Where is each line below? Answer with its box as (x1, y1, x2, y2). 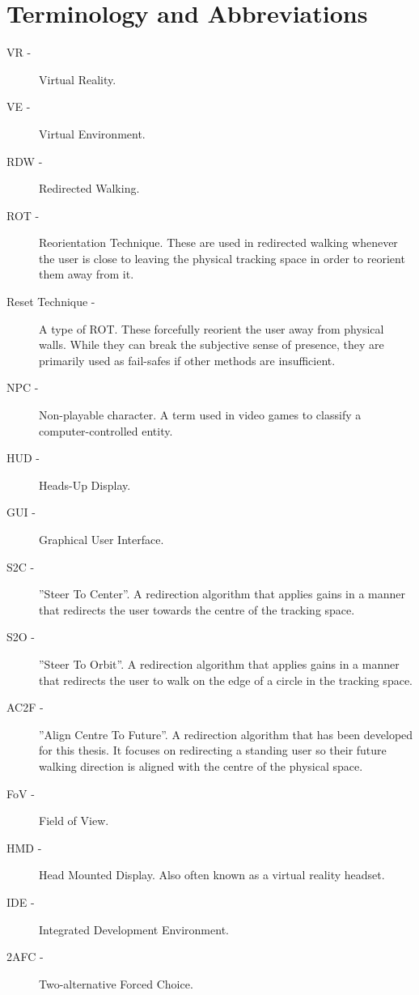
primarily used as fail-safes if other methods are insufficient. (39, 351, 336, 368)
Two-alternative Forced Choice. (39, 975, 193, 992)
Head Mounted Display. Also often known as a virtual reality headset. (39, 866, 385, 883)
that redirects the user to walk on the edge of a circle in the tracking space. (39, 671, 413, 688)
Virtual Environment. (39, 125, 146, 142)
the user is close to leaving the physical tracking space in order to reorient (39, 249, 405, 266)
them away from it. (39, 266, 134, 283)
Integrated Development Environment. (39, 921, 229, 938)
